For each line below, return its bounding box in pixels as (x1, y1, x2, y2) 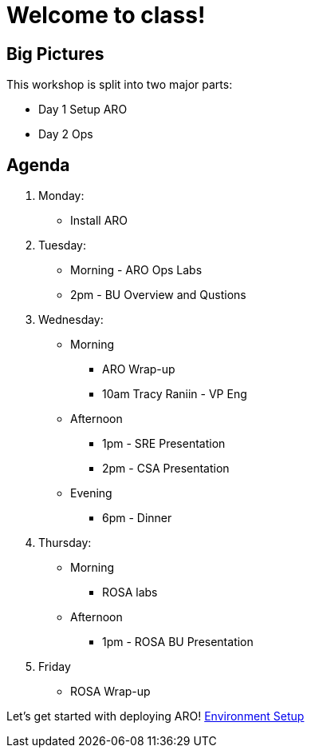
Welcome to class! (6, 2, 206, 29)
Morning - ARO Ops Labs (70, 263, 203, 277)
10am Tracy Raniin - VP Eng (102, 387, 247, 401)
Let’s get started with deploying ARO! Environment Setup (6, 709, 305, 724)
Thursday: (38, 536, 92, 550)
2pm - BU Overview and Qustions (70, 288, 246, 302)
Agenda (6, 154, 70, 175)
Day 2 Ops (38, 127, 93, 142)
